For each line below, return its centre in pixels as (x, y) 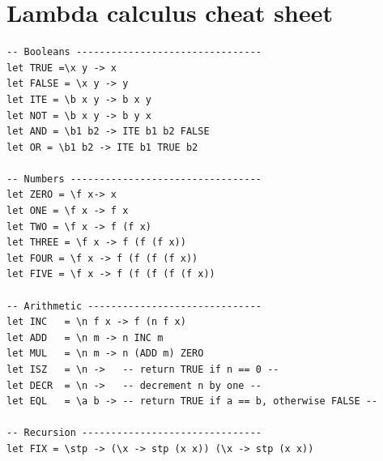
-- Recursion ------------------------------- (134, 433)
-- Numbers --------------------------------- (134, 179)
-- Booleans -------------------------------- (134, 52)
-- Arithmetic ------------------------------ (134, 306)
